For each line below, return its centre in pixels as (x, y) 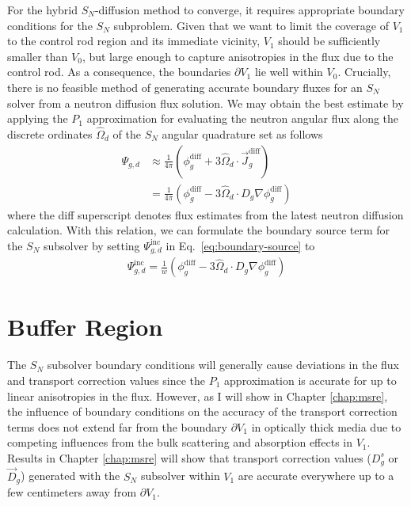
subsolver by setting (92, 245)
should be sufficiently (329, 41)
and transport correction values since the (107, 380)
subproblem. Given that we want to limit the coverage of (251, 25)
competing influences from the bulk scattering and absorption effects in (180, 442)
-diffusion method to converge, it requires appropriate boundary (249, 10)
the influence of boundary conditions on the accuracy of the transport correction (202, 411)
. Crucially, (364, 72)
